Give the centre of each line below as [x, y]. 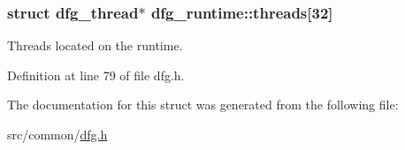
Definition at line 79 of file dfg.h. [96, 75]
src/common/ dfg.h [57, 134]
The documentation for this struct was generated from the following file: [203, 105]
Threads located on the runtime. [95, 45]
